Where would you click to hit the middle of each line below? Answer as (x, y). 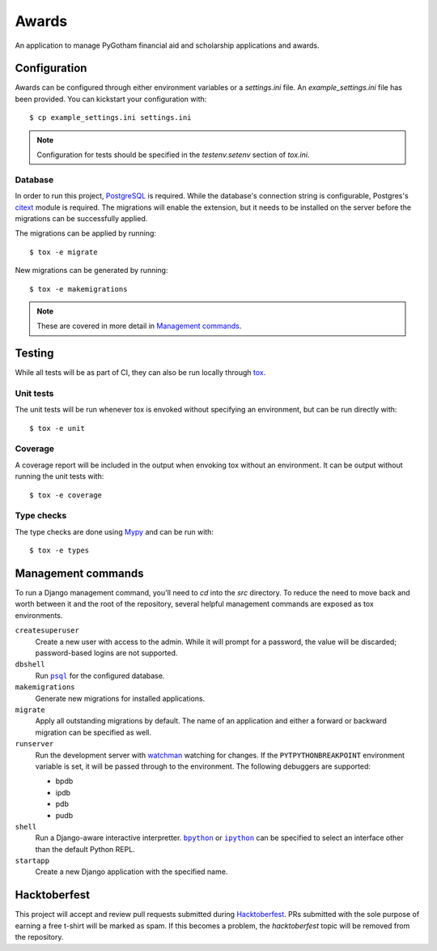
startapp (32, 861)
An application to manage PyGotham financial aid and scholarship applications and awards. (167, 45)
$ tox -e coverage (66, 495)
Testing (34, 354)
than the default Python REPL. (85, 849)
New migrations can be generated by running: (91, 271)
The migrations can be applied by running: (86, 233)
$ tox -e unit (57, 428)
